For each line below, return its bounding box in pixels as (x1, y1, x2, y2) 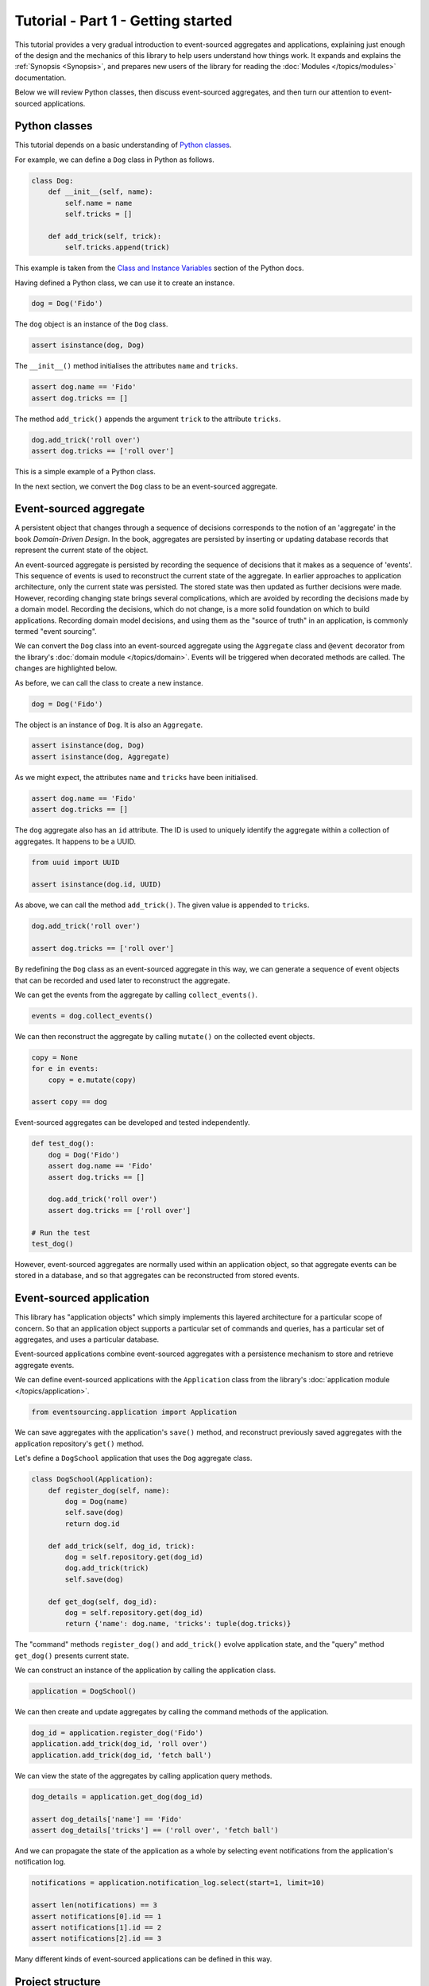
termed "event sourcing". (14, 626, 97, 636)
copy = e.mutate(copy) (48, 1075, 137, 1084)
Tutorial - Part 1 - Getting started (14, 12, 233, 29)
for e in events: (31, 1064, 99, 1073)
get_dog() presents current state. (14, 1651, 129, 1660)
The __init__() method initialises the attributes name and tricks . (14, 361, 238, 371)
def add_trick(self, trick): (48, 231, 162, 241)
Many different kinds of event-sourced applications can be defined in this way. (14, 1954, 272, 1964)
